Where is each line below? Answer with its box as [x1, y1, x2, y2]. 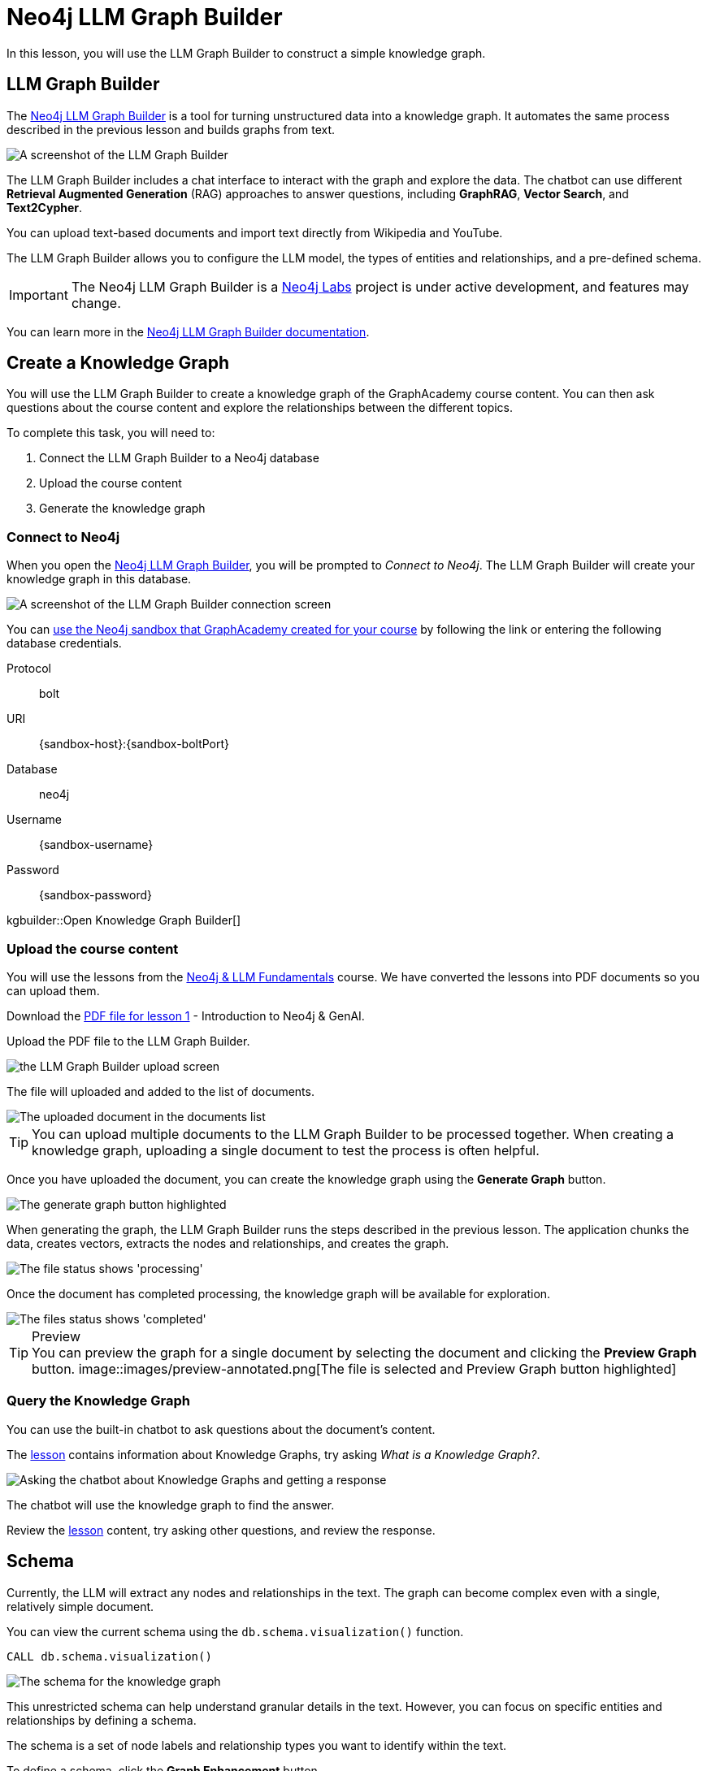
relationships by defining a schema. [7, 1713, 197, 1727]
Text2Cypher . [7, 200, 83, 214]
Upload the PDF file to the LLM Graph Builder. [7, 1033, 250, 1048]
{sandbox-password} [39, 888, 153, 903]
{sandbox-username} [39, 838, 154, 852]
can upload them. [7, 983, 100, 998]
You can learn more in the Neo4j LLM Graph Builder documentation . [7, 324, 370, 339]
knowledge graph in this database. [7, 572, 192, 587]
